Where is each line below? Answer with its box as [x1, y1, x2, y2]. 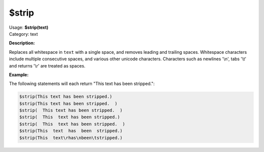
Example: [9, 71, 29, 78]
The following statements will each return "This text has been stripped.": [9, 81, 155, 87]
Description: [9, 40, 35, 46]
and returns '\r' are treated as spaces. [9, 63, 86, 68]
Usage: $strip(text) [9, 24, 48, 30]
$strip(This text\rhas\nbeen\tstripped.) [19, 135, 123, 140]
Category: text [9, 31, 38, 37]
